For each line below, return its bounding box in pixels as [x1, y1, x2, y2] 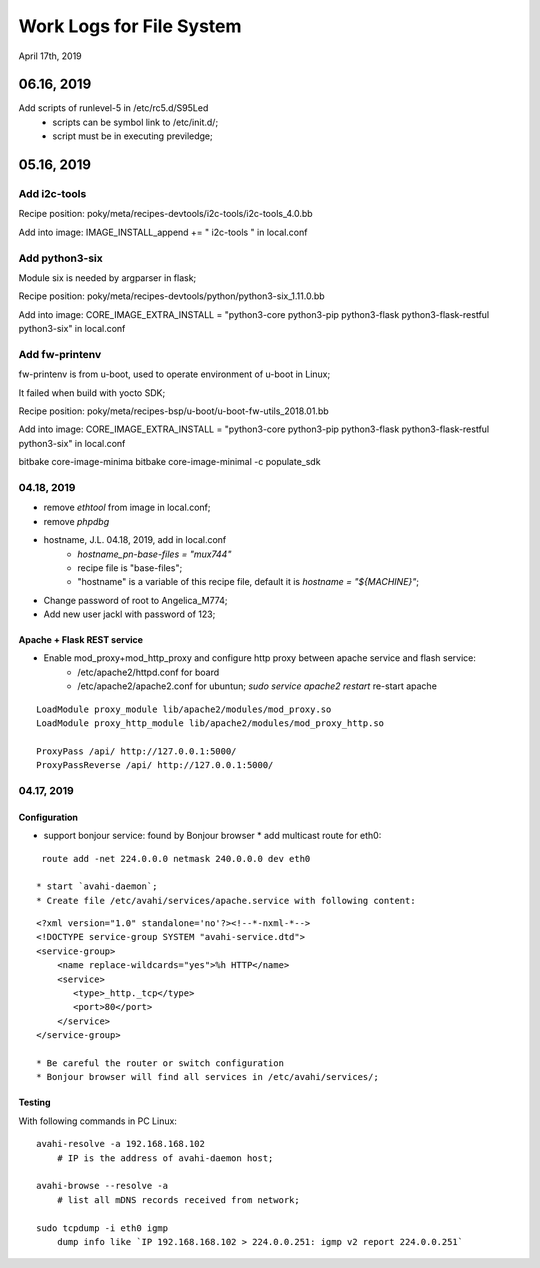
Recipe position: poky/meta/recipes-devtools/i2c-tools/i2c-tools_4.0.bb [18, 208, 314, 220]
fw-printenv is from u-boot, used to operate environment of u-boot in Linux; [18, 368, 331, 380]
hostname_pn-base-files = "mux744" [77, 548, 232, 560]
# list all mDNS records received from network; [56, 1194, 300, 1205]
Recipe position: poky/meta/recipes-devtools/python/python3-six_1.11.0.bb [18, 290, 325, 302]
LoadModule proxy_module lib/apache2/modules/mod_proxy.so [36, 703, 332, 715]
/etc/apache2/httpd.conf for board [77, 666, 220, 678]
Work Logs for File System [18, 15, 242, 37]
